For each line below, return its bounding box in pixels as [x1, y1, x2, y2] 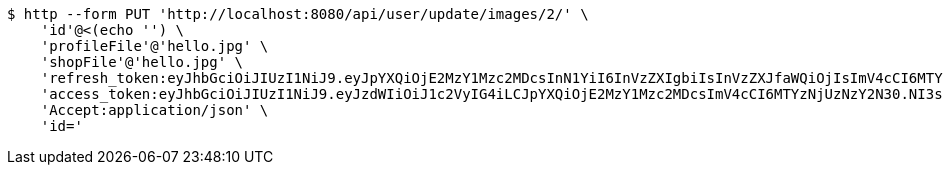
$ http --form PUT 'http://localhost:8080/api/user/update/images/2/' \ [7, 6, 589, 22]
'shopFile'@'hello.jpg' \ [40, 54, 244, 70]
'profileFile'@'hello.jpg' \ [40, 38, 269, 54]
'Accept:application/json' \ [40, 102, 269, 118]
